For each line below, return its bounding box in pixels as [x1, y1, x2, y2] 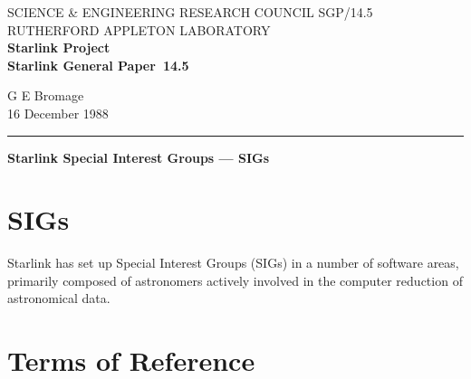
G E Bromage [7, 86, 84, 105]
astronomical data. [7, 289, 111, 308]
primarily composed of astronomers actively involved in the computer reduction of [7, 270, 463, 289]
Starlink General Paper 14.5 [7, 55, 189, 74]
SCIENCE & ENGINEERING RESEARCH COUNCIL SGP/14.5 [7, 3, 373, 21]
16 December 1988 [7, 103, 109, 122]
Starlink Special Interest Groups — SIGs [7, 147, 270, 166]
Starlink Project [7, 38, 111, 57]
